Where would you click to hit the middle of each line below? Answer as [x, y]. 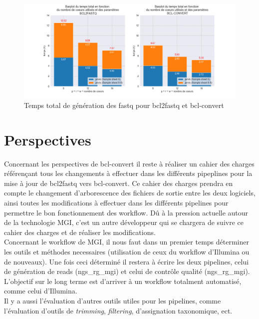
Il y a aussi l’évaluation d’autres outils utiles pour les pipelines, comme [113, 301]
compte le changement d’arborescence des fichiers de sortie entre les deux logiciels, [130, 193]
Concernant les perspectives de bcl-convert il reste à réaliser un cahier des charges [129, 163]
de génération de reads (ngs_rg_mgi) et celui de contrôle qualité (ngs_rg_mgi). [127, 271]
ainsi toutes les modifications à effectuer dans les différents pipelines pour [116, 203]
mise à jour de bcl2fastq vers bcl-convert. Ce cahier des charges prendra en [119, 183]
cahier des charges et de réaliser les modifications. [80, 232]
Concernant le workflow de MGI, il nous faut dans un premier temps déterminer [127, 242]
